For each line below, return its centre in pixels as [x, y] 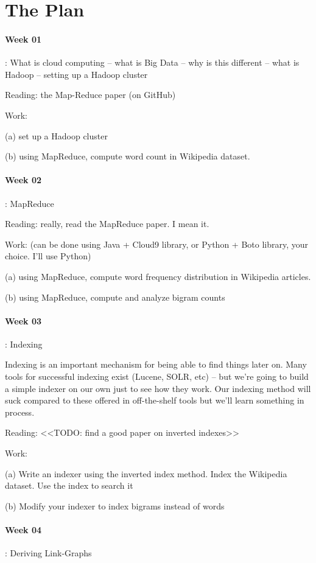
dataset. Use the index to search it [69, 485]
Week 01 [23, 39]
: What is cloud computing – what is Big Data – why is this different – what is [152, 62]
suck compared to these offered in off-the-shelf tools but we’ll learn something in [155, 400]
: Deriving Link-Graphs [48, 553]
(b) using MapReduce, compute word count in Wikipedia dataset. [128, 156]
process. [20, 412]
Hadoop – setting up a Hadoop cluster [76, 74]
